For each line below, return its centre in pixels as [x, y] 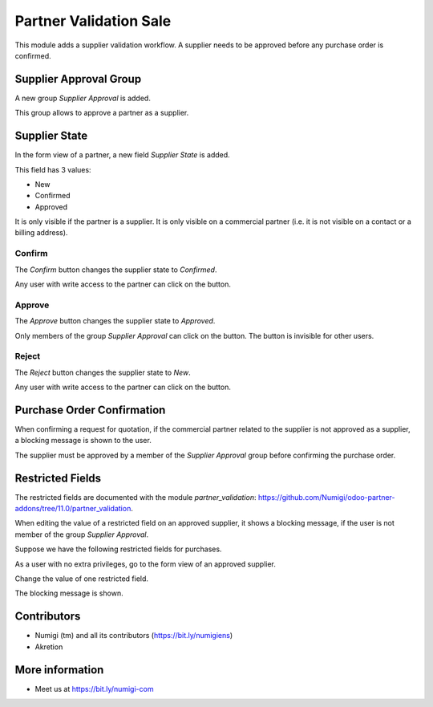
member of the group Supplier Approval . [82, 534]
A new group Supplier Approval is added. [83, 98]
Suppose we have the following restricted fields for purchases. [118, 549]
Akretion [49, 647]
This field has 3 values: [53, 169]
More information [59, 670]
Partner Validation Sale [93, 21]
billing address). [41, 233]
